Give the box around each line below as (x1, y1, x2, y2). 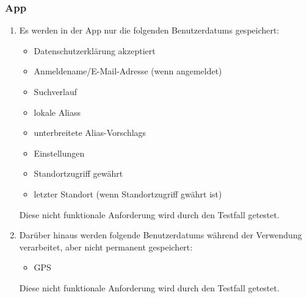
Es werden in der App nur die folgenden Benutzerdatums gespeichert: (19, 24, 280, 37)
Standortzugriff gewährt (34, 167, 123, 180)
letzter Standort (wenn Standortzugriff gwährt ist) (34, 187, 222, 200)
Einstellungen (34, 146, 85, 159)
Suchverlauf (34, 85, 78, 98)
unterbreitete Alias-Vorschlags (34, 126, 146, 139)
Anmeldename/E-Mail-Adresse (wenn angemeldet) (34, 65, 222, 77)
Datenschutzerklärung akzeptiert (34, 44, 156, 57)
